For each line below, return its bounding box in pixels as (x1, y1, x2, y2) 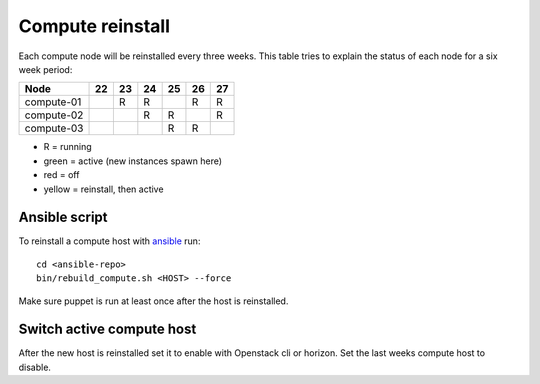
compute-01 (24, 95, 82, 109)
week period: (18, 63, 73, 75)
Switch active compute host (18, 321, 197, 338)
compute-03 (24, 121, 84, 135)
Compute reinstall (18, 15, 170, 37)
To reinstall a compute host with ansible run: (18, 235, 201, 247)
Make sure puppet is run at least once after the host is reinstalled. (18, 295, 289, 307)
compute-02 (24, 108, 84, 122)
